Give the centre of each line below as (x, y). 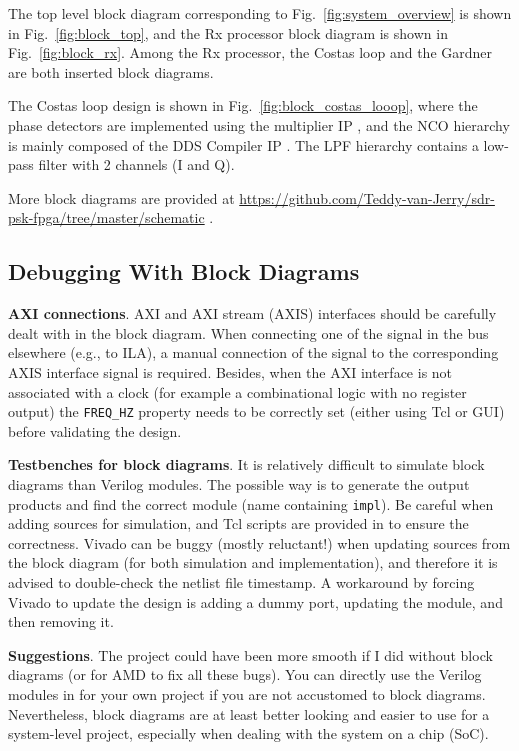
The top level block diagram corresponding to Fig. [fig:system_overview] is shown (260, 13)
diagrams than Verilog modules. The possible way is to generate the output (239, 483)
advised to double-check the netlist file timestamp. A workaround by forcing (241, 581)
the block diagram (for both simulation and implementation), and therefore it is (253, 562)
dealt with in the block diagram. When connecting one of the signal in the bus (248, 332)
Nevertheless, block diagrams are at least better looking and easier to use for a (249, 713)
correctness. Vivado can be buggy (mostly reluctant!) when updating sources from (259, 542)
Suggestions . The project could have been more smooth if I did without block (250, 654)
